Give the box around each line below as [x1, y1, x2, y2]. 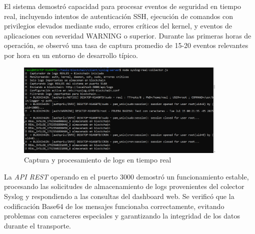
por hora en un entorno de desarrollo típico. [4, 49, 138, 60]
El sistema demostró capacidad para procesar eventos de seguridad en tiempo [4, 1, 241, 11]
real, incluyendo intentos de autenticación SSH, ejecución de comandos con [4, 10, 233, 21]
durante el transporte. [4, 220, 71, 230]
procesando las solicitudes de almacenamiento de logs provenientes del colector [4, 181, 244, 191]
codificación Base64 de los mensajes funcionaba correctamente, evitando [4, 200, 224, 211]
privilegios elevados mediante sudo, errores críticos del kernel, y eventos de [4, 20, 232, 31]
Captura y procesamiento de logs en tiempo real [24, 154, 171, 165]
